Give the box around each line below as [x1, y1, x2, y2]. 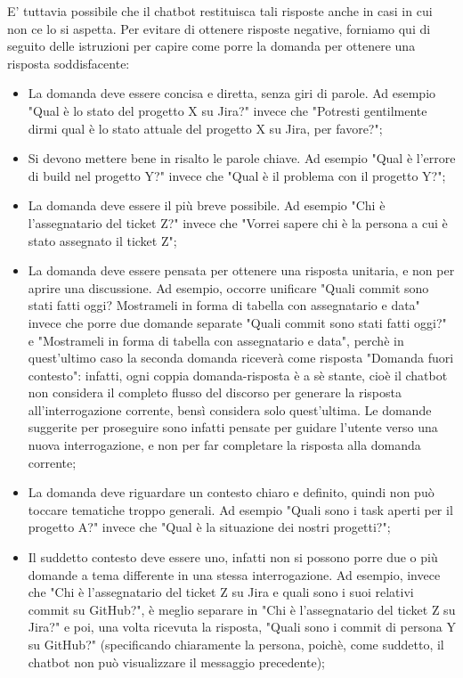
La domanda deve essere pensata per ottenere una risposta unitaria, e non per [28, 261, 455, 280]
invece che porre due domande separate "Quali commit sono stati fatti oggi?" [28, 313, 447, 331]
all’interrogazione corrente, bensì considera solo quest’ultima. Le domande [28, 400, 432, 419]
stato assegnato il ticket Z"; [28, 231, 177, 249]
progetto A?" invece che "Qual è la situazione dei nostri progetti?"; [28, 518, 391, 536]
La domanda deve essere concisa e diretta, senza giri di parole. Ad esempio [28, 84, 436, 102]
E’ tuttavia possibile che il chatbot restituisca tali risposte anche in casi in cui [7, 2, 433, 20]
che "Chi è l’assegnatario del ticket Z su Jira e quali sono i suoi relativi [28, 583, 414, 601]
